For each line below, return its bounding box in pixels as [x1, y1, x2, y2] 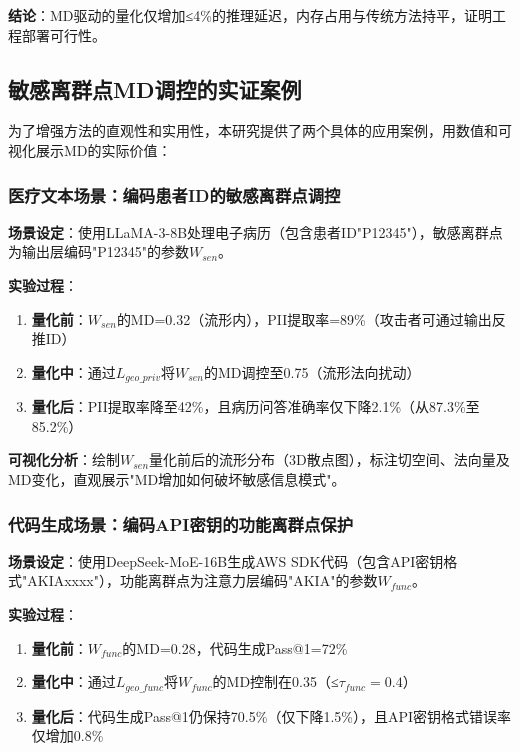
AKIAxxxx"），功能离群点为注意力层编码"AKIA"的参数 [27, 570, 378, 591]
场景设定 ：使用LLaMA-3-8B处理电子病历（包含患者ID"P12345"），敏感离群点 [8, 221, 503, 242]
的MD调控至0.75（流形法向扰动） [204, 361, 421, 382]
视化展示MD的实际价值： [8, 139, 172, 160]
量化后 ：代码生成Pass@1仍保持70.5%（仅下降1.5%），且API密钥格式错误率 [31, 705, 512, 726]
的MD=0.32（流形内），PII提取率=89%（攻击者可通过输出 [116, 308, 492, 329]
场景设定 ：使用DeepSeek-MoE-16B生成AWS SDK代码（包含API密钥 [8, 550, 444, 571]
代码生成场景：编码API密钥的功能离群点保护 [8, 511, 354, 536]
